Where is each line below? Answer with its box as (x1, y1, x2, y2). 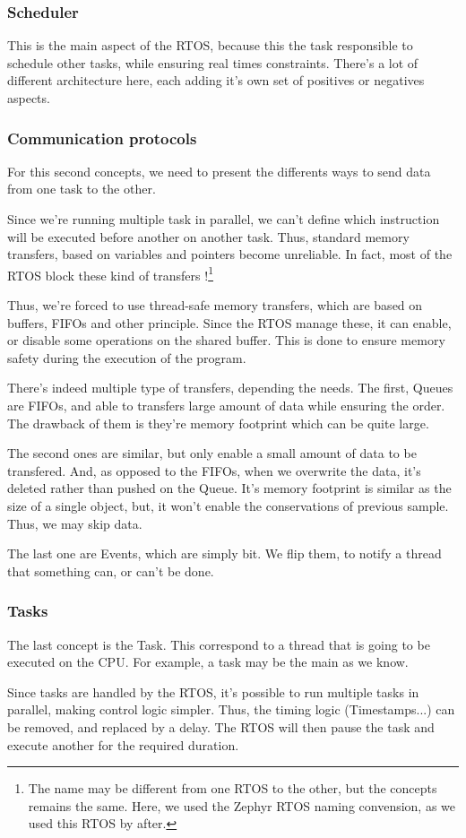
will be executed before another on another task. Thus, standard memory (7, 227, 410, 246)
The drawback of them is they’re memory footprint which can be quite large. (7, 413, 429, 432)
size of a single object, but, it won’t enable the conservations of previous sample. (7, 496, 449, 514)
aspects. (7, 89, 50, 107)
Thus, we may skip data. (7, 514, 142, 532)
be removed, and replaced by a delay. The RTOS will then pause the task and (7, 717, 435, 736)
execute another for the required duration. (7, 735, 239, 754)
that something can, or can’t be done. (7, 561, 214, 580)
